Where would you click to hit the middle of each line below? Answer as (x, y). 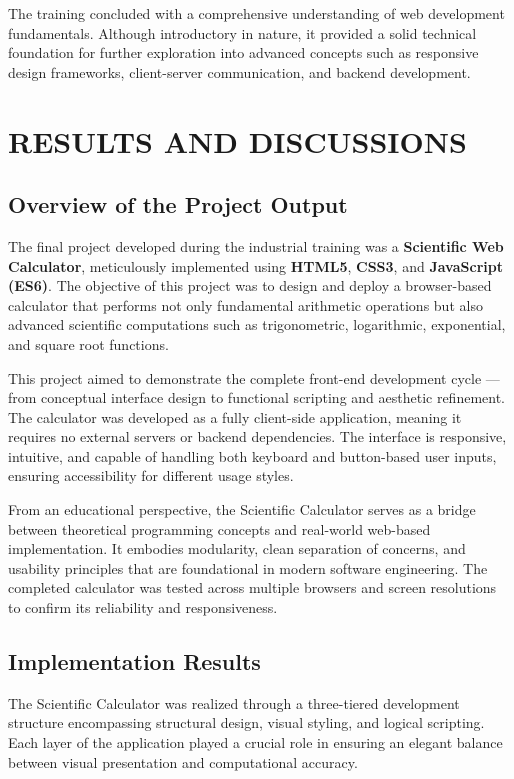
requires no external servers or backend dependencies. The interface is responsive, (257, 436)
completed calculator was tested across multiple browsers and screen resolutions (252, 587)
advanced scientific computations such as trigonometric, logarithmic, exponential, (257, 324)
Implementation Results (134, 661)
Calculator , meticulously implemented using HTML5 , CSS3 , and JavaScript (255, 265)
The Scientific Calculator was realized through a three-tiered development (234, 702)
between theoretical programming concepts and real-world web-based (219, 528)
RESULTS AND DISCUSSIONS (237, 140)
